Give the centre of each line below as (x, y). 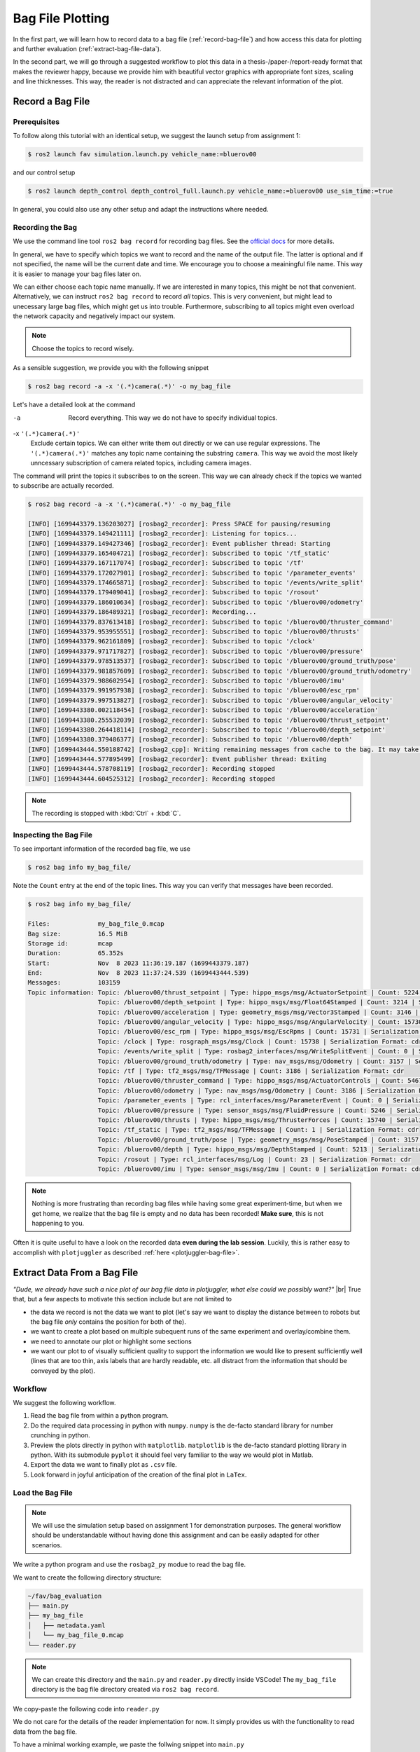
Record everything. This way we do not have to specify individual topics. (173, 418)
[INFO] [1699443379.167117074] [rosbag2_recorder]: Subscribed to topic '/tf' (166, 563)
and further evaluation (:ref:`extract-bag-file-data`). (87, 48)
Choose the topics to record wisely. (83, 348)
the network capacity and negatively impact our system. (94, 316)
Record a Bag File (51, 101)
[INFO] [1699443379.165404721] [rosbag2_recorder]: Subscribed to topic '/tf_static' (179, 553)
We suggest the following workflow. (64, 1403)
